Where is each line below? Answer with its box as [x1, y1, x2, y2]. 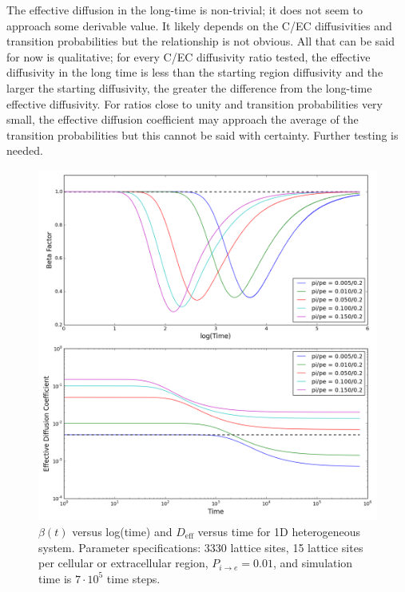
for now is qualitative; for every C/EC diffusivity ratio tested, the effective [6, 48, 371, 65]
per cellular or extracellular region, [38, 555, 208, 571]
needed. [6, 142, 43, 159]
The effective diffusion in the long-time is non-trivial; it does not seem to [6, 2, 363, 18]
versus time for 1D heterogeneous [197, 523, 361, 539]
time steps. [106, 570, 161, 586]
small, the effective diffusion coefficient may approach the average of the [6, 111, 359, 128]
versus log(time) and [72, 523, 173, 539]
